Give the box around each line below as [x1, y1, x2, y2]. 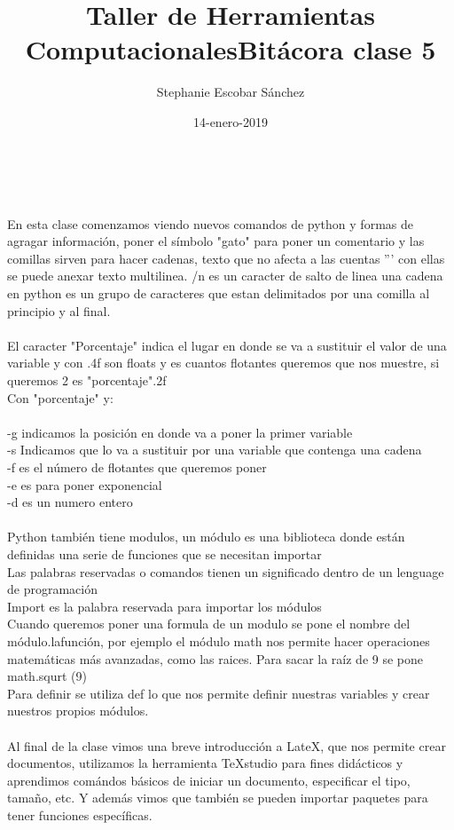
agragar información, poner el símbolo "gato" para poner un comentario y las [7, 232, 425, 250]
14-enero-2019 [192, 112, 269, 130]
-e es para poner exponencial [7, 475, 162, 494]
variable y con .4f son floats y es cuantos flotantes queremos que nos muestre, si [7, 353, 440, 372]
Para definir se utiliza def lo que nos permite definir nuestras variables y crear [7, 684, 430, 702]
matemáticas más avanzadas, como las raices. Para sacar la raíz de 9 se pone [7, 649, 423, 668]
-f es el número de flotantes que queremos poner [7, 458, 267, 476]
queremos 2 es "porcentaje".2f [7, 371, 167, 390]
